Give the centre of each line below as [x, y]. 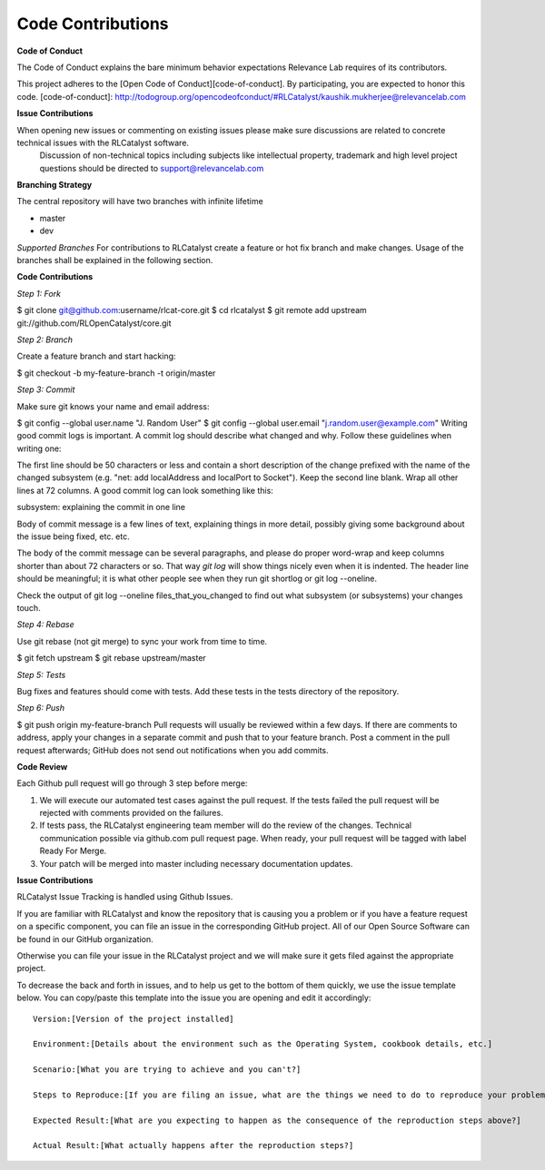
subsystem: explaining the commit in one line [101, 507]
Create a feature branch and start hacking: [96, 356]
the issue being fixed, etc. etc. [74, 536]
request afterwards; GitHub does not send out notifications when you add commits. [173, 750]
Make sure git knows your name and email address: [113, 406]
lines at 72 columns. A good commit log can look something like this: [145, 490]
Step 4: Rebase [45, 624]
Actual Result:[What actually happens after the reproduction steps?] [193, 1145]
